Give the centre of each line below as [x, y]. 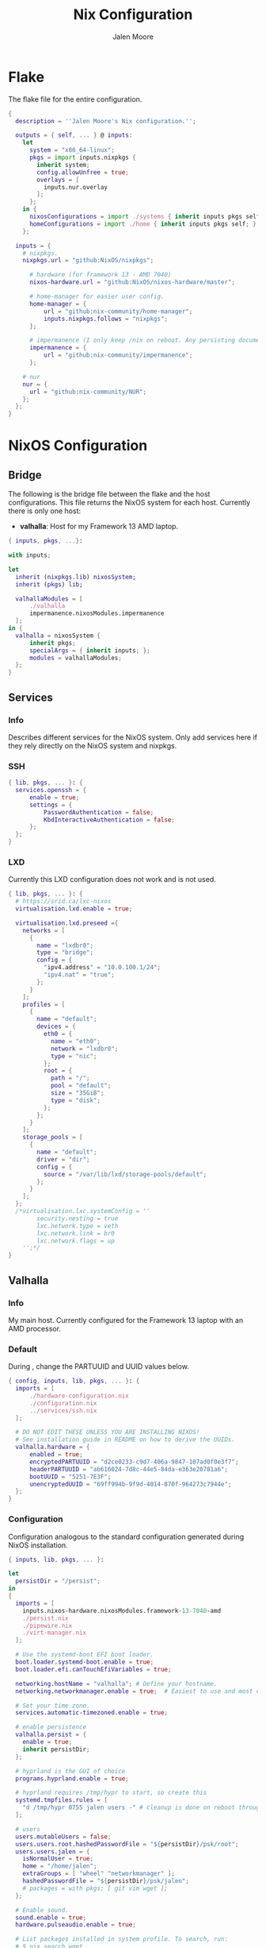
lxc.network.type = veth [78, 1226]
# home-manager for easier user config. [97, 297]
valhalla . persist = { [51, 1735]
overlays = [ [58, 180]
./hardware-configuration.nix [79, 1396]
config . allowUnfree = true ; [83, 172]
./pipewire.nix [47, 1625]
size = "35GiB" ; [77, 1093]
